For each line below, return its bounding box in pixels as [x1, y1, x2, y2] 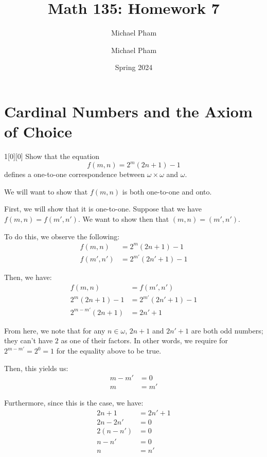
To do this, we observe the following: [4, 231, 120, 241]
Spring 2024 [115, 62, 153, 73]
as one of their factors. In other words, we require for [61, 335, 228, 346]
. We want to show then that [78, 213, 169, 224]
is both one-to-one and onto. [122, 186, 212, 197]
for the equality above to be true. [56, 345, 162, 356]
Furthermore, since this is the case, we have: [4, 397, 144, 408]
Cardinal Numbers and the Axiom [4, 100, 253, 121]
